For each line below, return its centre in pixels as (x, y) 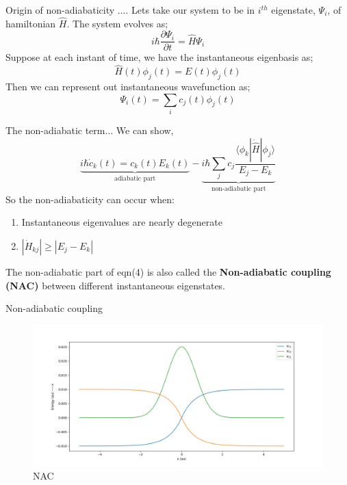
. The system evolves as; (117, 23)
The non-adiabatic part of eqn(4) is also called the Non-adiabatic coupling (168, 271)
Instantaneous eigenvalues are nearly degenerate (122, 222)
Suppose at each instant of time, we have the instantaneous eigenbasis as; (159, 57)
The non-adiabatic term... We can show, (90, 130)
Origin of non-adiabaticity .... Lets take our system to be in (130, 10)
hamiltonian (31, 23)
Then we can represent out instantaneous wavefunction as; (128, 87)
